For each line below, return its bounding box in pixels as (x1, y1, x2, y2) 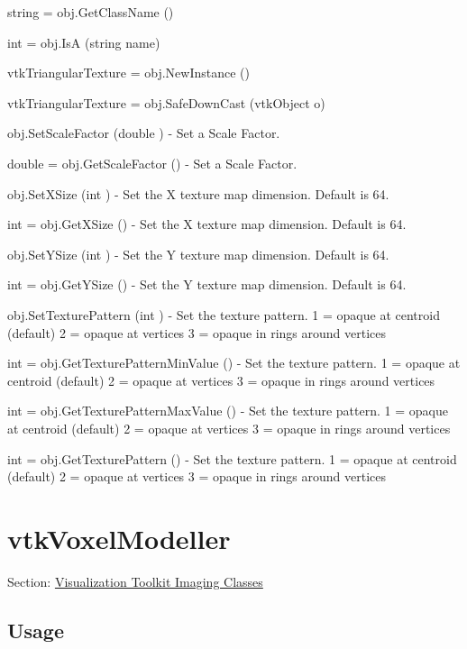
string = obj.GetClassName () (7, 3, 174, 21)
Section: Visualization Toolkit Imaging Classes (7, 571, 263, 590)
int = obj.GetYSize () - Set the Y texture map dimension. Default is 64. (7, 275, 407, 294)
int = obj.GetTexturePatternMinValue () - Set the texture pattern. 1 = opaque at (7, 353, 461, 372)
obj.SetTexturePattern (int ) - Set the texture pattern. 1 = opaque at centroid (7, 305, 440, 324)
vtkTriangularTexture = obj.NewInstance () (7, 63, 250, 82)
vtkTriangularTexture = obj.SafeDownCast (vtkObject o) (7, 93, 325, 112)
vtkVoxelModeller (7, 519, 231, 556)
